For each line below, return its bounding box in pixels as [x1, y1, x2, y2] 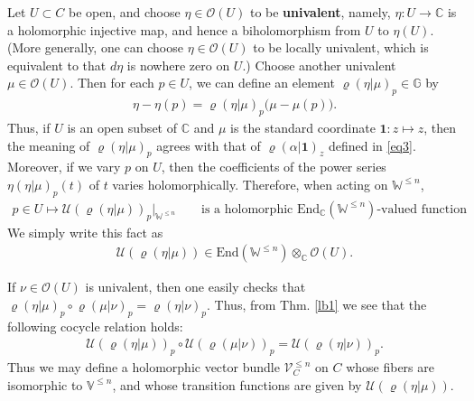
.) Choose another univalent [242, 55, 396, 74]
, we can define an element [189, 73, 335, 92]
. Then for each [70, 73, 154, 92]
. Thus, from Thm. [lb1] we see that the [207, 294, 427, 313]
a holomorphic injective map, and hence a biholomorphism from [7, 20, 361, 39]
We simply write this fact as [7, 222, 163, 241]
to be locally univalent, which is [253, 38, 429, 57]
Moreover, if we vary [7, 157, 121, 176]
